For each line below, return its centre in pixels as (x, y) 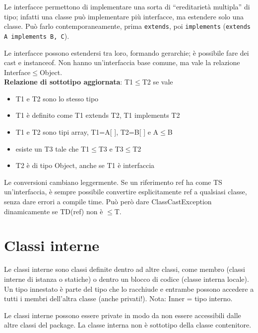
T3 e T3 (111, 148)
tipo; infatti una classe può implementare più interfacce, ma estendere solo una (124, 16)
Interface (17, 72)
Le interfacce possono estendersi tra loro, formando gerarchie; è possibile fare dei (127, 52)
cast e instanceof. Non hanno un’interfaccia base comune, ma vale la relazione (122, 62)
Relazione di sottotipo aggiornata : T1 (68, 82)
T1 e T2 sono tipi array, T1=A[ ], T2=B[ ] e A (87, 132)
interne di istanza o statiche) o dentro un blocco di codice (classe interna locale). (127, 279)
